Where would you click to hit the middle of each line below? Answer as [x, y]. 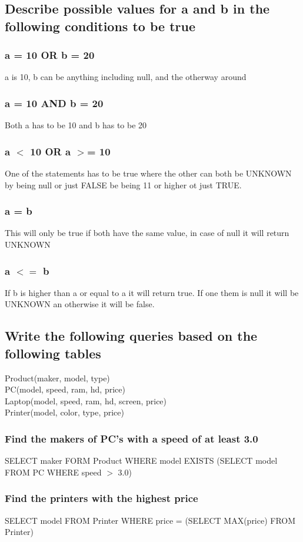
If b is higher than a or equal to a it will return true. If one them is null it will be [152, 292]
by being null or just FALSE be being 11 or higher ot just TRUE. [123, 184]
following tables [53, 353]
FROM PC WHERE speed [53, 472]
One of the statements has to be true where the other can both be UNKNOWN [148, 173]
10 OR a [51, 151]
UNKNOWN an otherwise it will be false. [80, 304]
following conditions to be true [100, 26]
